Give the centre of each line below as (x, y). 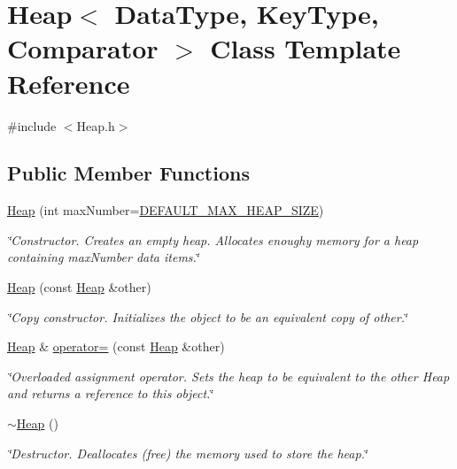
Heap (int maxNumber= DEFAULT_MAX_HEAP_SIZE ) (166, 210)
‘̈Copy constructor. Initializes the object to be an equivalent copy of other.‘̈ (207, 316)
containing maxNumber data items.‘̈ (103, 257)
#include (32, 125)
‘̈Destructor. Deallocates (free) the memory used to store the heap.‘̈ (187, 453)
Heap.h (96, 125)
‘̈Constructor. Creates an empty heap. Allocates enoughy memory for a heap (213, 239)
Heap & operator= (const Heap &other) (116, 346)
